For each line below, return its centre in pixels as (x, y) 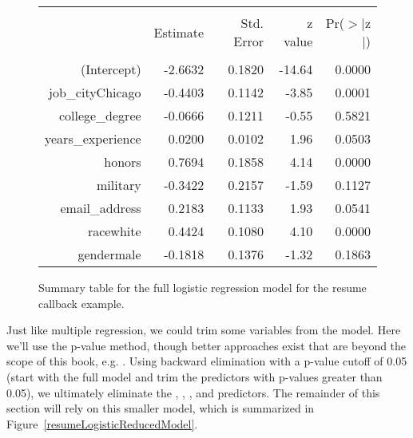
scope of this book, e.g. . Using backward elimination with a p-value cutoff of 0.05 (207, 361)
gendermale (109, 254)
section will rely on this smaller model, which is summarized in (161, 408)
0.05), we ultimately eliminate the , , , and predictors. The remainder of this (193, 392)
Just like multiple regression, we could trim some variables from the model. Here (204, 330)
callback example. (81, 303)
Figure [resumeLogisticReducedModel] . (102, 423)
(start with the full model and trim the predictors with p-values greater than (195, 376)
